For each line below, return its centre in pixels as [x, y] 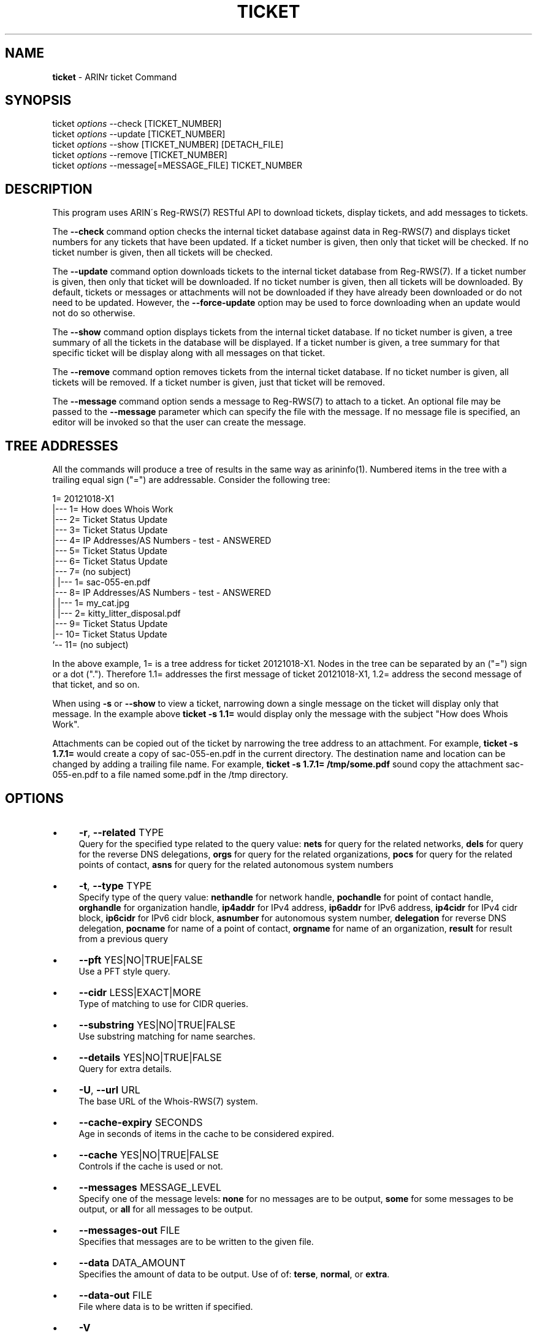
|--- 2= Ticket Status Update [110, 520]
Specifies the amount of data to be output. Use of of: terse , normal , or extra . [234, 1274]
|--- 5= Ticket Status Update [110, 551]
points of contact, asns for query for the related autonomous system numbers [236, 864]
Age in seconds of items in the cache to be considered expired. [207, 1133]
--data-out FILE [116, 1295]
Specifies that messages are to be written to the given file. [196, 1241]
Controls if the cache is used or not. [151, 1166]
